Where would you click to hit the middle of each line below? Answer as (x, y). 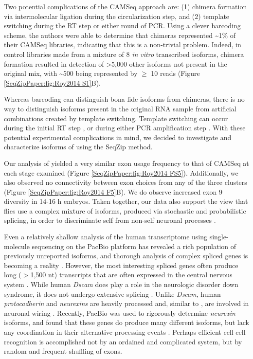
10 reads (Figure (175, 73)
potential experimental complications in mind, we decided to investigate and (118, 137)
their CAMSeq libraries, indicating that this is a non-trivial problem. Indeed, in (123, 45)
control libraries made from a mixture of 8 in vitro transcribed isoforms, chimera (124, 54)
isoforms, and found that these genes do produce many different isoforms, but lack (126, 322)
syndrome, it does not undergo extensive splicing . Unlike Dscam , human (112, 294)
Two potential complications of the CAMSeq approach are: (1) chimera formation (126, 6)
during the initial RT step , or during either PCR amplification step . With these (125, 128)
